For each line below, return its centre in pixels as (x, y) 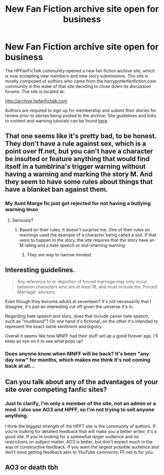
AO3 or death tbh (32, 467)
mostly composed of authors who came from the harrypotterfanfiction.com (81, 81)
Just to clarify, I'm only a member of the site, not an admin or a (81, 403)
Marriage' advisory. (37, 292)
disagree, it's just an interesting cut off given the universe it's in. (70, 307)
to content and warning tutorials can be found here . (57, 121)
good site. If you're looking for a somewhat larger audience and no (72, 437)
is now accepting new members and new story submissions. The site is (77, 76)
